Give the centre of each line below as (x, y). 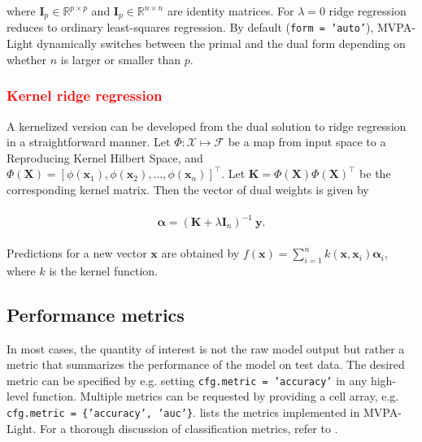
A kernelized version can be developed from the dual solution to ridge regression (207, 126)
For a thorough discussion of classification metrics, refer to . (189, 428)
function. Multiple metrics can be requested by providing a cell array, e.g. (215, 396)
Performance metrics (96, 314)
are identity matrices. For (231, 11)
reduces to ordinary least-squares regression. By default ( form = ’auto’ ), (190, 27)
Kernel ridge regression (85, 95)
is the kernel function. (103, 270)
